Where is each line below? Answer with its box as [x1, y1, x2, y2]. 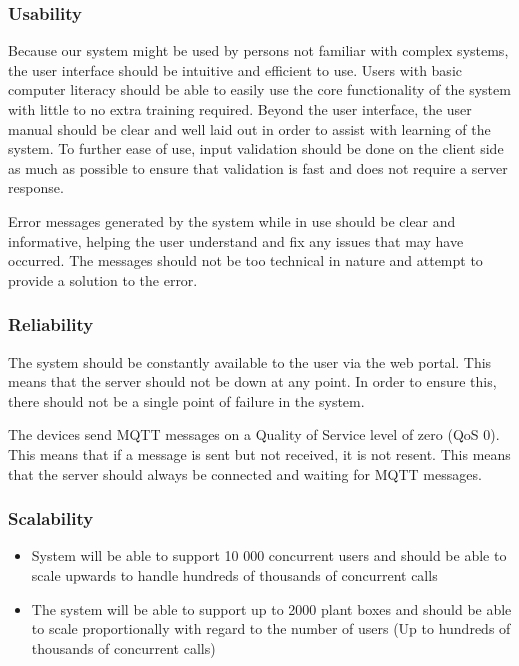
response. [8, 177, 64, 198]
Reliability [8, 312, 94, 337]
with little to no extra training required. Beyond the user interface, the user [8, 99, 472, 119]
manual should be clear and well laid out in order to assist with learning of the [8, 118, 491, 139]
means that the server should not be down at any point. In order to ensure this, [8, 371, 497, 392]
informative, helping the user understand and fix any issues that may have [8, 230, 464, 251]
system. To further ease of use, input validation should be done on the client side [8, 138, 504, 159]
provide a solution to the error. [8, 269, 198, 290]
